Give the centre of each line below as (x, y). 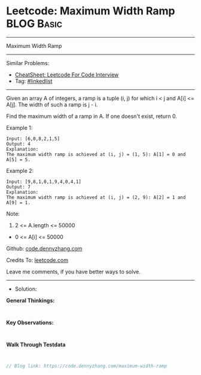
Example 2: (20, 170)
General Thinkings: (31, 300)
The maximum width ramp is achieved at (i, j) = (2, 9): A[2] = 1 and (96, 197)
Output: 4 (19, 144)
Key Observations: (30, 322)
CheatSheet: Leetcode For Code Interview (67, 74)
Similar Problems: (28, 63)
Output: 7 (19, 187)
